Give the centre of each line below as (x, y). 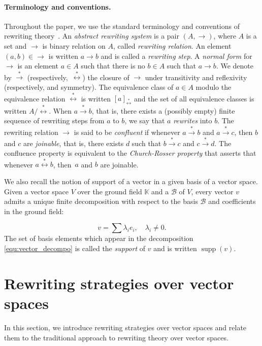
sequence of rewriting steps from (54, 120)
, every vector (212, 191)
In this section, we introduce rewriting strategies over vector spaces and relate (125, 327)
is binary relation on (74, 45)
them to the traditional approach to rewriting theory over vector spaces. (116, 337)
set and (15, 45)
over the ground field (110, 191)
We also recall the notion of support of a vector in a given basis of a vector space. (131, 181)
